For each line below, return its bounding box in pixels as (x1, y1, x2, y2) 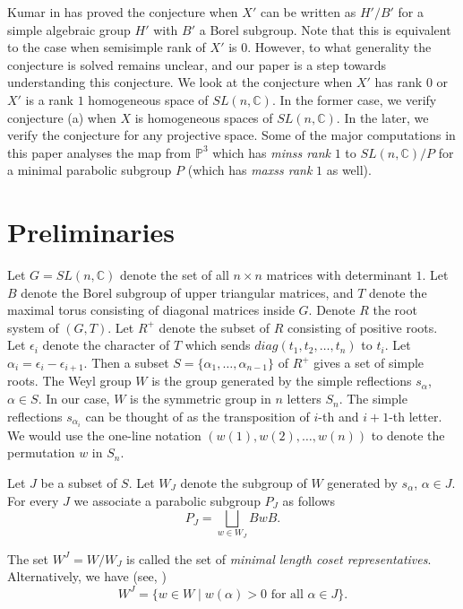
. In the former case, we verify (271, 90, 437, 109)
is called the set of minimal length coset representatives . (126, 549, 432, 568)
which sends (184, 335, 251, 354)
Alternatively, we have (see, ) (7, 567, 167, 586)
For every (7, 491, 59, 509)
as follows (282, 491, 335, 509)
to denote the (371, 425, 445, 444)
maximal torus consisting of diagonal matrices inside (7, 300, 295, 319)
